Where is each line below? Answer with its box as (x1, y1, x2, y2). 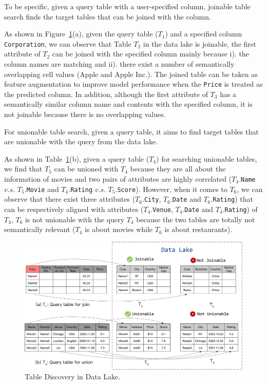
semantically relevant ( (4, 224, 75, 235)
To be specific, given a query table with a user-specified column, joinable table (4, 1, 251, 11)
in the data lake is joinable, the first (143, 38, 256, 49)
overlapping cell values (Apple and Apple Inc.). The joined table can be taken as (4, 68, 258, 79)
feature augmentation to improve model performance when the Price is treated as (4, 79, 263, 89)
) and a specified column (165, 28, 242, 39)
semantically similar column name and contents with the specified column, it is (4, 99, 253, 109)
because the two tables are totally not (136, 214, 255, 224)
